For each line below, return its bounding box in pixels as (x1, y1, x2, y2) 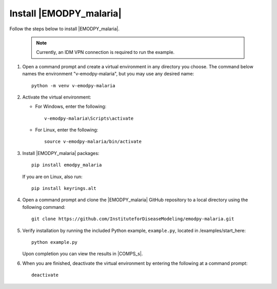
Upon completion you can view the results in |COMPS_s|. (22, 251, 143, 257)
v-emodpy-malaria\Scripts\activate (44, 115, 134, 121)
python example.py (31, 239, 78, 245)
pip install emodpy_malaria (31, 162, 102, 168)
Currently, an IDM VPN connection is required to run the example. (36, 49, 175, 55)
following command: (22, 204, 66, 210)
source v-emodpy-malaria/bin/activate (44, 139, 142, 145)
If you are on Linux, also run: (22, 174, 83, 180)
